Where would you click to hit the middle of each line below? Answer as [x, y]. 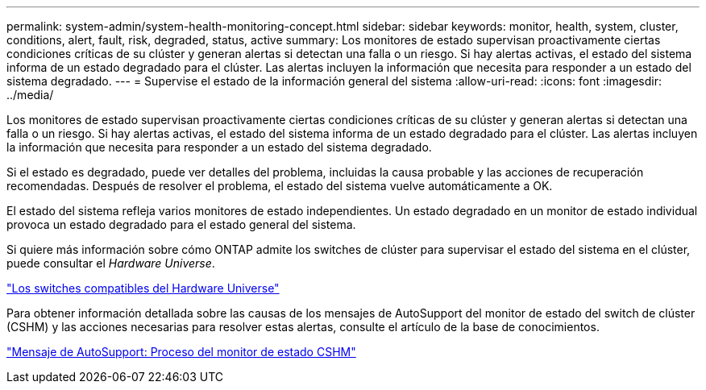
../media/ [30, 95]
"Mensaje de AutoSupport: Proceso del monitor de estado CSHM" [181, 352]
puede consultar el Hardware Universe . [111, 263]
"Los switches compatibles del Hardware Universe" [143, 288]
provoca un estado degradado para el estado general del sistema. [181, 224]
